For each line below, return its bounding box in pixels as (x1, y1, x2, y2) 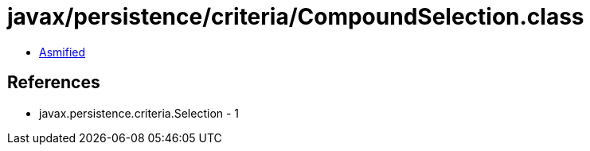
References (7, 72, 100, 93)
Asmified (39, 45, 86, 59)
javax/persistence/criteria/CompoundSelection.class (7, 3, 584, 30)
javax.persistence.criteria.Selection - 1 (39, 106, 240, 120)
